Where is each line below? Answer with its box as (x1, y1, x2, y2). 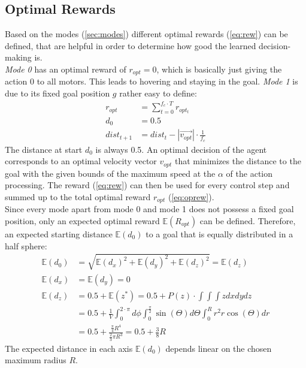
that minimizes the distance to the (174, 155, 301, 167)
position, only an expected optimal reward (5, 214, 160, 227)
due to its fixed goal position (5, 87, 110, 99)
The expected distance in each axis (5, 342, 133, 354)
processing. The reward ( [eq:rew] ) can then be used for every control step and (5, 179, 290, 191)
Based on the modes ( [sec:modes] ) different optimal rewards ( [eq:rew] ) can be (5, 28, 288, 40)
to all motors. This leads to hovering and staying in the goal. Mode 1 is (37, 75, 298, 88)
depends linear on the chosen (165, 342, 272, 354)
